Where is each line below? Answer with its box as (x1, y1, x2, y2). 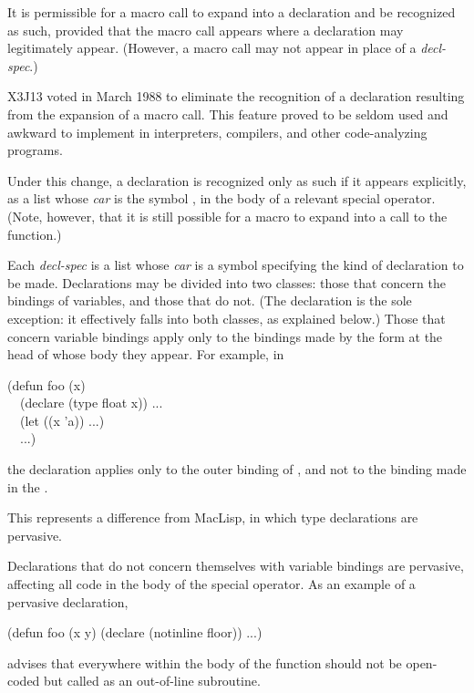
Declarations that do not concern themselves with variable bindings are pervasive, (7, 556, 464, 575)
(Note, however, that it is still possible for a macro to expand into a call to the (7, 206, 448, 225)
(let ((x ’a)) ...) (19, 410, 105, 429)
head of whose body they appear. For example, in (7, 345, 284, 364)
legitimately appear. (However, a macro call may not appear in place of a (7, 38, 417, 57)
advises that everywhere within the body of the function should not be (7, 653, 402, 672)
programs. (7, 140, 63, 160)
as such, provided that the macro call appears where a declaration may (7, 20, 404, 39)
